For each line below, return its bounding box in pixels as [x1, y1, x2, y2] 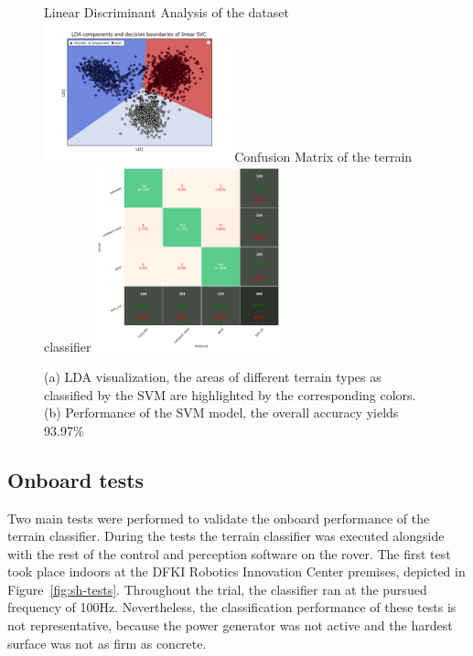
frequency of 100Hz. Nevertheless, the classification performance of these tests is [7, 598, 457, 617]
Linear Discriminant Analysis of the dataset [44, 3, 289, 21]
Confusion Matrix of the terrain [234, 146, 413, 165]
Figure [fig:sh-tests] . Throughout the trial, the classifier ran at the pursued [7, 579, 427, 598]
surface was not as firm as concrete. [7, 633, 207, 652]
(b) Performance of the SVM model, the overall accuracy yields [44, 403, 399, 422]
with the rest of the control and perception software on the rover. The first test [7, 544, 451, 563]
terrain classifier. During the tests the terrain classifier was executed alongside [7, 526, 445, 545]
